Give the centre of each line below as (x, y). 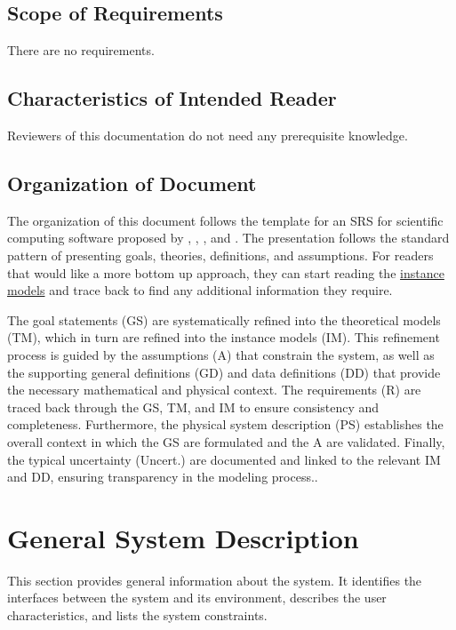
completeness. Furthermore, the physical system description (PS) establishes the (225, 424)
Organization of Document (132, 183)
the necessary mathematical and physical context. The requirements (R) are (214, 390)
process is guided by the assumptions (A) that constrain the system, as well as (221, 354)
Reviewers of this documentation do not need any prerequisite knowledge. (208, 135)
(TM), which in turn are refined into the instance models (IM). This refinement (224, 337)
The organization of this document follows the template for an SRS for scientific (225, 220)
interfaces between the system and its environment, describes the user (197, 598)
